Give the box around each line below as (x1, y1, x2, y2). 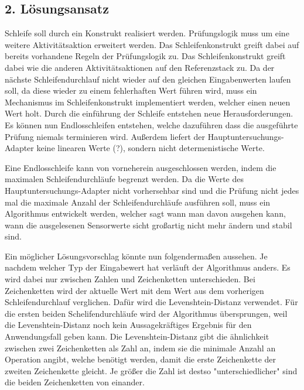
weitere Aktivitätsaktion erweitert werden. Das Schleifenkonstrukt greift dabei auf (5, 38, 299, 50)
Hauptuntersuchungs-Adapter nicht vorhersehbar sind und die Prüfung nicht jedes (5, 184, 299, 196)
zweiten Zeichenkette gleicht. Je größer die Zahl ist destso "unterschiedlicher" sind (5, 364, 298, 377)
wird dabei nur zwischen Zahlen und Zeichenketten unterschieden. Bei (5, 273, 255, 285)
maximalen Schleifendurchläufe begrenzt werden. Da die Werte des (5, 173, 244, 185)
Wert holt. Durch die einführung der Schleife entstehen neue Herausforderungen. (5, 107, 293, 119)
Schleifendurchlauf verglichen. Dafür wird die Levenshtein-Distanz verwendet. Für (5, 296, 298, 308)
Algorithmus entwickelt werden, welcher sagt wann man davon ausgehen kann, (5, 207, 286, 220)
